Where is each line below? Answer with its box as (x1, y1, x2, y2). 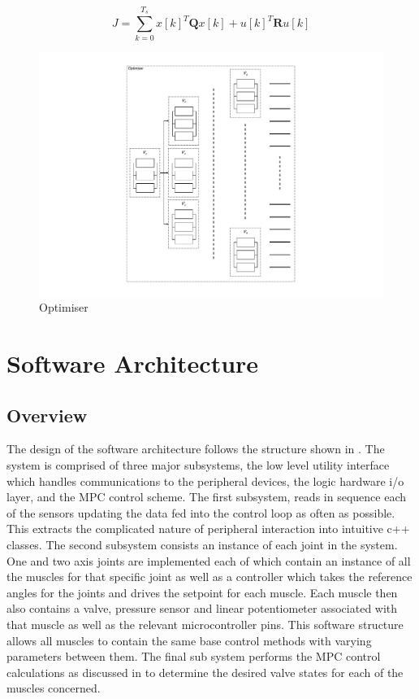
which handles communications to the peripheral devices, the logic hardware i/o (6, 472, 404, 489)
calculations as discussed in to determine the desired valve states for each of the (6, 663, 404, 680)
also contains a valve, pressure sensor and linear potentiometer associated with (6, 600, 398, 617)
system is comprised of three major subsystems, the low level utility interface (6, 457, 390, 474)
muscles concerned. (6, 679, 101, 697)
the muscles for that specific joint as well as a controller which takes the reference (6, 568, 413, 585)
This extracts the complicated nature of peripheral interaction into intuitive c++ (6, 520, 410, 537)
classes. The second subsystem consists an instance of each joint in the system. (6, 536, 398, 553)
